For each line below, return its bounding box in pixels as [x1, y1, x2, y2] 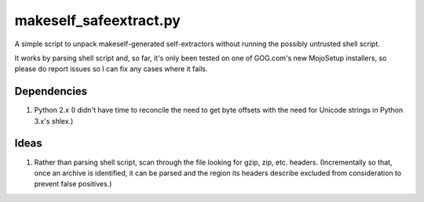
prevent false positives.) [34, 179, 112, 189]
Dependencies [14, 85, 88, 98]
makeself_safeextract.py [14, 12, 181, 29]
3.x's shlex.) [34, 116, 74, 125]
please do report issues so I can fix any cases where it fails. [14, 64, 208, 74]
